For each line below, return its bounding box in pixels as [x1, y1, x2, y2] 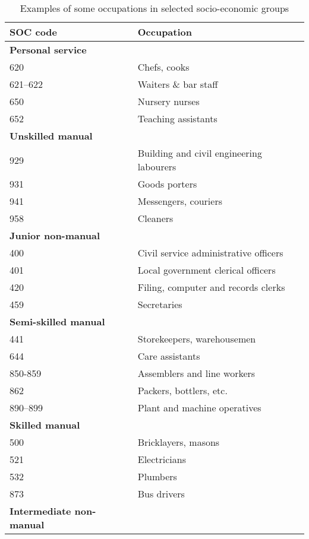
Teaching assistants [137, 112, 217, 125]
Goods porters [137, 177, 197, 191]
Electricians [137, 452, 186, 466]
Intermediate [10, 504, 71, 518]
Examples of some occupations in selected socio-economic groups [20, 1, 289, 15]
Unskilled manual [10, 129, 93, 142]
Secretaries [137, 297, 182, 311]
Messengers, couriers [137, 194, 222, 208]
